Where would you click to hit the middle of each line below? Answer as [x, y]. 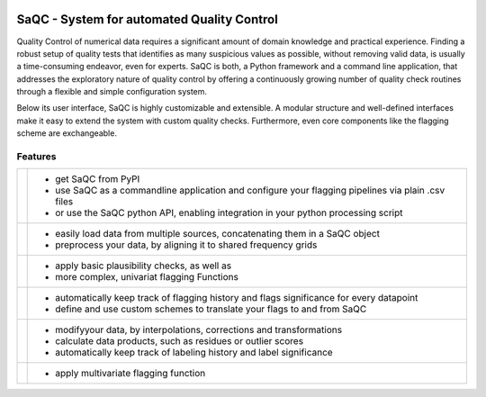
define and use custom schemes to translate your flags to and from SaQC [211, 309]
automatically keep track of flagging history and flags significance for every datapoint [237, 298]
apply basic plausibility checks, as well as [144, 266]
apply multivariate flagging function [130, 374]
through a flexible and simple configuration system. [112, 92]
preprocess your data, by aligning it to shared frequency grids [186, 245]
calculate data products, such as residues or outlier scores [180, 341]
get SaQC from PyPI [98, 179]
